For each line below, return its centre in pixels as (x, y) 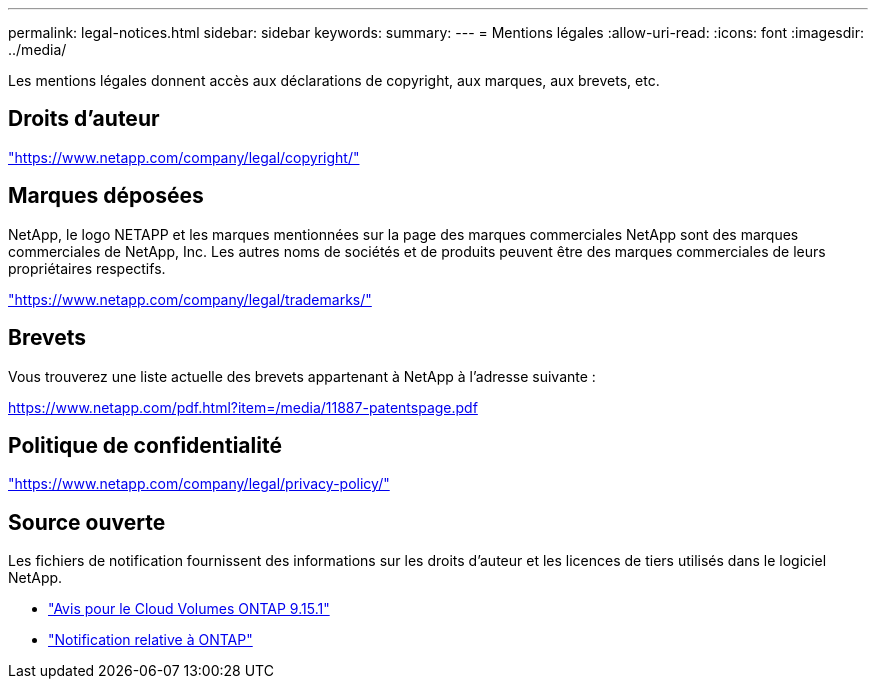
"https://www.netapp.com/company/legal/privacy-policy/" (199, 484)
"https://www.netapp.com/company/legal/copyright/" (184, 157)
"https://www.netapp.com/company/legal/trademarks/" (190, 299)
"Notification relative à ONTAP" (150, 640)
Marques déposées (106, 196)
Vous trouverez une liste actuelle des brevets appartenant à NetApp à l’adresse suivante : (302, 376)
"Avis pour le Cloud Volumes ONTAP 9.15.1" (189, 609)
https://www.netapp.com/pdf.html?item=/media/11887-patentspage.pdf (243, 407)
